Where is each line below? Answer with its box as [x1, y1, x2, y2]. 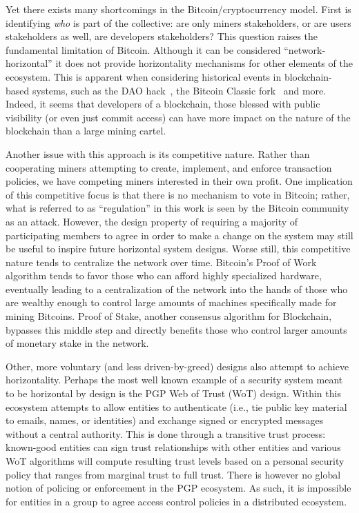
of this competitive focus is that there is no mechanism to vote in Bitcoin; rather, [6, 187, 350, 201]
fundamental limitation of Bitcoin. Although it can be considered [6, 42, 281, 57]
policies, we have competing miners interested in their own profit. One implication [6, 174, 353, 188]
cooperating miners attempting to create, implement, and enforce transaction [6, 160, 332, 174]
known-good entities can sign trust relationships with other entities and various [6, 440, 341, 454]
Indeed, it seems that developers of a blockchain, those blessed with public [6, 97, 320, 111]
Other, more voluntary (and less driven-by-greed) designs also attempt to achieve [6, 359, 349, 373]
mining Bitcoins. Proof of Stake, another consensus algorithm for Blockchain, [6, 309, 332, 323]
